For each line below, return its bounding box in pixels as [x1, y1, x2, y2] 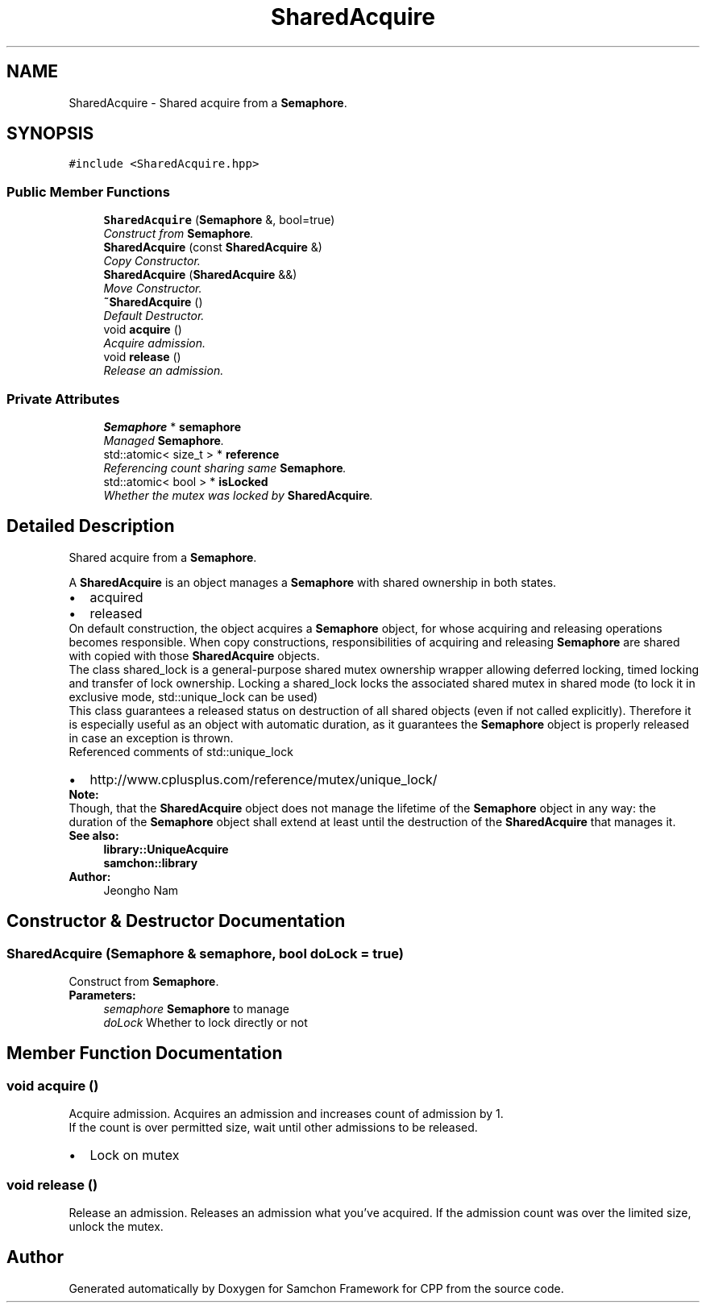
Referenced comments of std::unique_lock [69, 744, 293, 758]
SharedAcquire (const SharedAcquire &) [103, 240, 322, 255]
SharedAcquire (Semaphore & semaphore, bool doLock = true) [6, 945, 404, 962]
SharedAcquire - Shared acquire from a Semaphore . [69, 95, 347, 110]
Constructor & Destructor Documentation [6, 911, 346, 932]
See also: [69, 828, 119, 842]
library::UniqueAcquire [103, 841, 229, 856]
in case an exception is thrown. [69, 730, 234, 745]
